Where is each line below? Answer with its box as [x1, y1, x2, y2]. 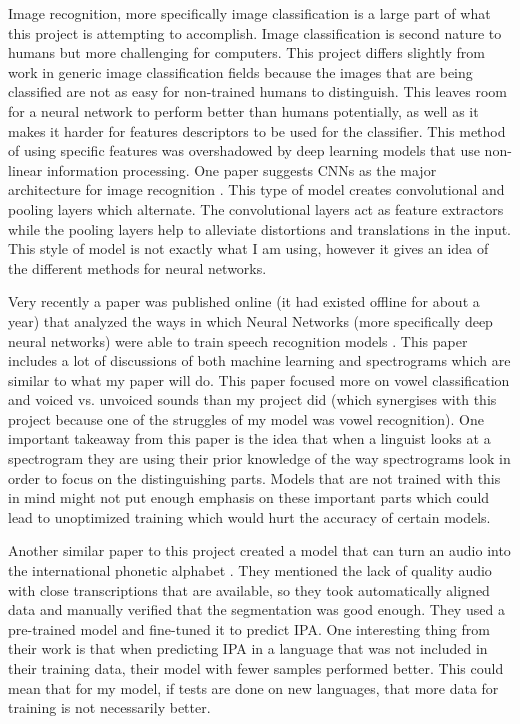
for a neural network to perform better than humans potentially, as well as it [8, 100, 479, 121]
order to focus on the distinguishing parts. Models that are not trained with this [8, 467, 501, 488]
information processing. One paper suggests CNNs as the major [46, 159, 437, 180]
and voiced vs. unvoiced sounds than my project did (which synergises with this [8, 389, 497, 410]
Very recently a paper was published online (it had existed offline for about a [8, 291, 480, 312]
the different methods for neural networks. [8, 257, 267, 278]
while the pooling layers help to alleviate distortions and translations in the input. [8, 218, 512, 239]
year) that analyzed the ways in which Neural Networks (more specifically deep [8, 310, 493, 331]
